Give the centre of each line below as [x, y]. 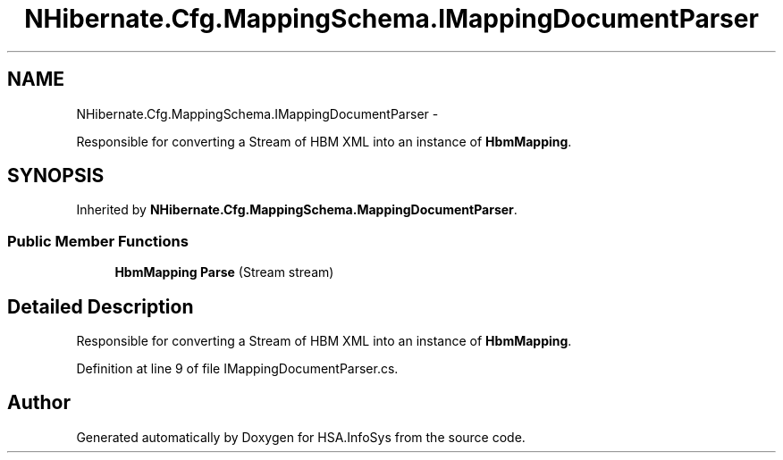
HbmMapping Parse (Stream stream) [224, 272]
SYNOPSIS [56, 176]
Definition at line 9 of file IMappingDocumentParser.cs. [237, 369]
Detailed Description [101, 306]
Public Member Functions [98, 241]
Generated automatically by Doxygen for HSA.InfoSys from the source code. [301, 437]
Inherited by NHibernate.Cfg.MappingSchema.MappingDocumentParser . [297, 210]
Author [39, 403]
